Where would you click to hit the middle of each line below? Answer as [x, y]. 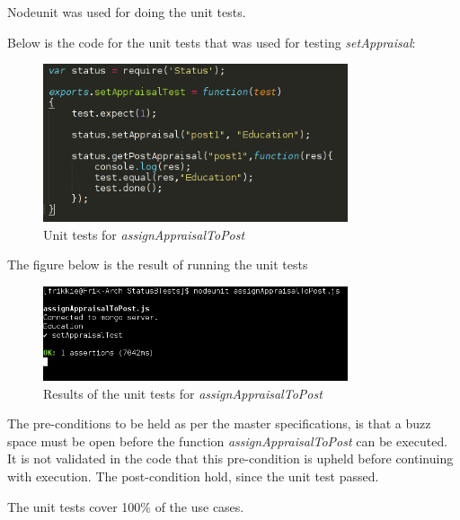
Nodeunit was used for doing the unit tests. [127, 12]
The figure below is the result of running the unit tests [158, 264]
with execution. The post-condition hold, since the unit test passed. [193, 476]
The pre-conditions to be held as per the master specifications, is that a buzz [219, 423]
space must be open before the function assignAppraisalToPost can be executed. [228, 441]
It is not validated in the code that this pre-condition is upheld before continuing [230, 458]
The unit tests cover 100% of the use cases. [126, 506]
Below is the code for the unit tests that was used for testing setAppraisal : [212, 42]
